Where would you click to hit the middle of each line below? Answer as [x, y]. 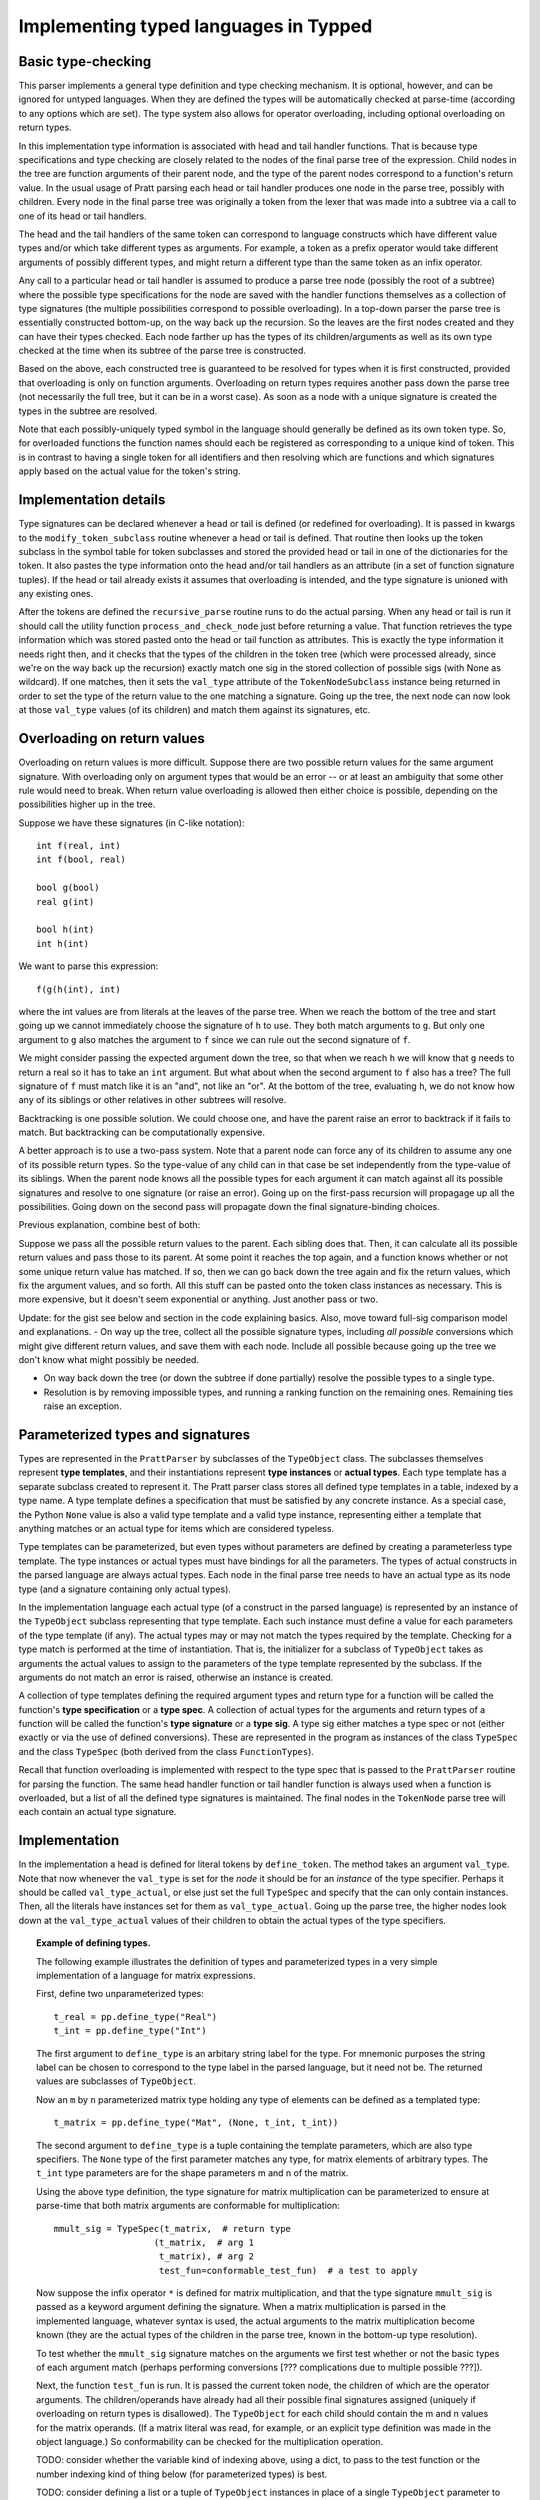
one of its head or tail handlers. [82, 216]
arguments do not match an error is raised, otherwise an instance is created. [176, 1677]
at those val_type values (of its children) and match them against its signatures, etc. [194, 710]
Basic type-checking [85, 61]
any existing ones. [56, 594]
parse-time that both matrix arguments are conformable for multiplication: [188, 2206]
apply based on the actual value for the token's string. [129, 471]
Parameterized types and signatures [134, 1434]
